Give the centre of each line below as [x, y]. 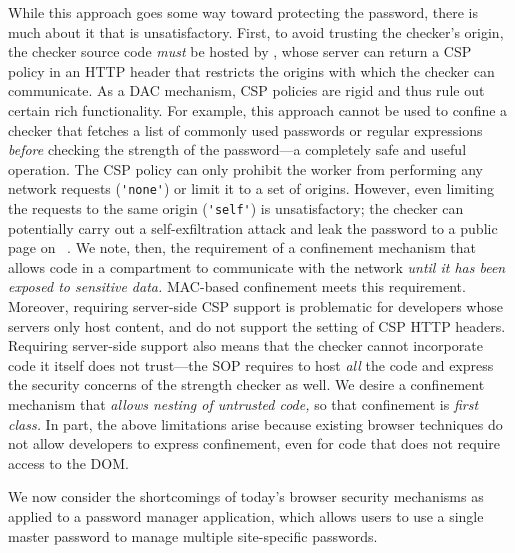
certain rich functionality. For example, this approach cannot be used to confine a [258, 109]
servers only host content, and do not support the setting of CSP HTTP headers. [257, 325]
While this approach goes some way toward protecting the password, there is [243, 12]
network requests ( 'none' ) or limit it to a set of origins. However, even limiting [251, 188]
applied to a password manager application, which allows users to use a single [246, 515]
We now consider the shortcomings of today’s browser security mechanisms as [246, 496]
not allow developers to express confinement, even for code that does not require [254, 443]
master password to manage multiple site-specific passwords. [193, 535]
